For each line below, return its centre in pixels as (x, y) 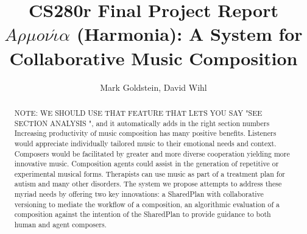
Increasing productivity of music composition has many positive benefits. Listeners (145, 133)
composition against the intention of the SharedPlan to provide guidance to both (143, 214)
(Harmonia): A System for (189, 34)
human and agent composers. (60, 225)
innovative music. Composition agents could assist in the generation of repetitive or (146, 164)
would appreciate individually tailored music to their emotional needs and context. (145, 143)
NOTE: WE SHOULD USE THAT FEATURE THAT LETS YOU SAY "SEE (138, 112)
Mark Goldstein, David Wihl (153, 87)
